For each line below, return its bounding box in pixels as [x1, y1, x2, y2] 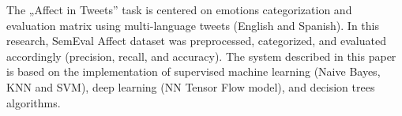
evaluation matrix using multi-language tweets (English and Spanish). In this [6, 17, 379, 33]
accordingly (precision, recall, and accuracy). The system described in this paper [6, 47, 396, 64]
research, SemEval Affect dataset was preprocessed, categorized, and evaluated [6, 32, 386, 49]
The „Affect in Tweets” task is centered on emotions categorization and [6, 2, 352, 17]
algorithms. [6, 94, 61, 110]
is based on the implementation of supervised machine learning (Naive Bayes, [6, 63, 381, 80]
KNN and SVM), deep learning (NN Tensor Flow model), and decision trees [6, 78, 375, 95]
